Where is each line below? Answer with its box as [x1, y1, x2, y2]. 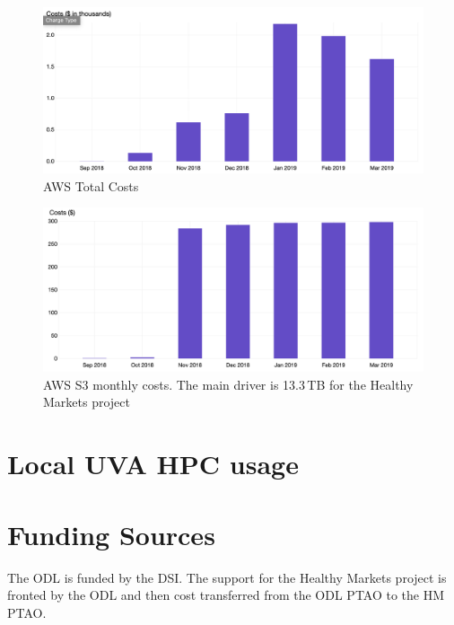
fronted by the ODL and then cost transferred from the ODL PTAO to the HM [7, 585, 445, 604]
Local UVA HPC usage [7, 445, 299, 482]
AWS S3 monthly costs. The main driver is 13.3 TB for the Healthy [43, 374, 414, 393]
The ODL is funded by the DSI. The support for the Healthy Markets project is [7, 568, 447, 586]
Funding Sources [7, 515, 215, 552]
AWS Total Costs [43, 176, 139, 195]
